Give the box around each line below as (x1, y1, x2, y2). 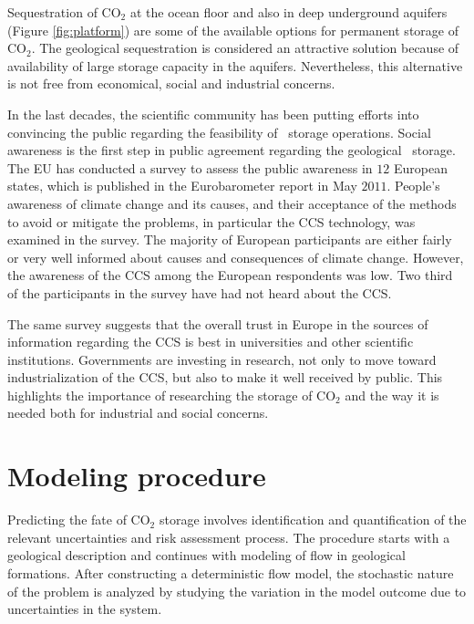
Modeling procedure (7, 457, 266, 494)
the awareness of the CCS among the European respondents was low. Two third (7, 265, 453, 285)
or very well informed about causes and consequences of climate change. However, (7, 247, 464, 266)
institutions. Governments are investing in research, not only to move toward (7, 349, 437, 369)
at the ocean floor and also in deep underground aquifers (129, 3, 448, 21)
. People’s (386, 176, 440, 195)
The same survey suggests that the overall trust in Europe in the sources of (7, 314, 428, 333)
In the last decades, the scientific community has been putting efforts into (7, 104, 419, 123)
